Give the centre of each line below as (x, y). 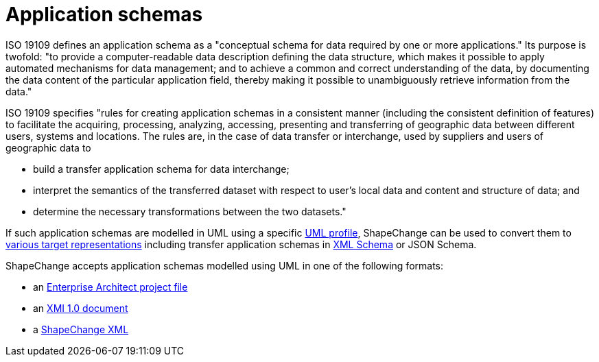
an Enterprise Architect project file (110, 287)
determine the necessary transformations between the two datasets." (190, 211)
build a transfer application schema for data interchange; (161, 169)
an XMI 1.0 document (81, 308)
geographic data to (48, 147)
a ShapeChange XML (81, 329)
